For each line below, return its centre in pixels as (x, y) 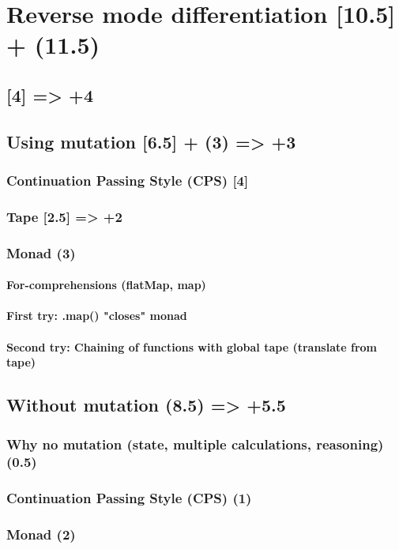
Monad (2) (41, 534)
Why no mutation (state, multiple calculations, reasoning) (195, 444)
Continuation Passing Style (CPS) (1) (129, 498)
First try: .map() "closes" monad (97, 316)
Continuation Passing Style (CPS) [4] (128, 180)
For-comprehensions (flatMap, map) (106, 285)
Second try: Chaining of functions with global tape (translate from (192, 346)
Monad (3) (41, 252)
